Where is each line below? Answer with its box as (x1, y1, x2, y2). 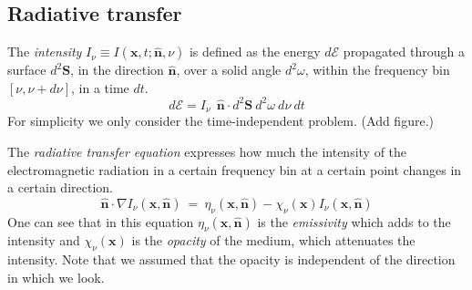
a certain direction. (7, 178, 113, 197)
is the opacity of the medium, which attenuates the (131, 231, 416, 250)
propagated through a (343, 42, 465, 61)
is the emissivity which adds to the (257, 212, 451, 231)
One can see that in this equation (7, 212, 194, 231)
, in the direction (70, 60, 164, 79)
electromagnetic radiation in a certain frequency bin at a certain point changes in (7, 160, 462, 179)
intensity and (7, 231, 80, 250)
